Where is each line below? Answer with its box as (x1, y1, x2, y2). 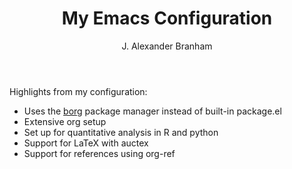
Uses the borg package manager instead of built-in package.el (23, 105, 282, 117)
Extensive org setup (23, 115, 107, 127)
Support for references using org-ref (23, 147, 176, 159)
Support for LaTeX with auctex (23, 137, 149, 149)
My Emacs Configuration (61, 7, 273, 30)
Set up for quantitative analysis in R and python (23, 126, 219, 138)
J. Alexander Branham (121, 40, 213, 52)
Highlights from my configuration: (9, 85, 148, 97)
